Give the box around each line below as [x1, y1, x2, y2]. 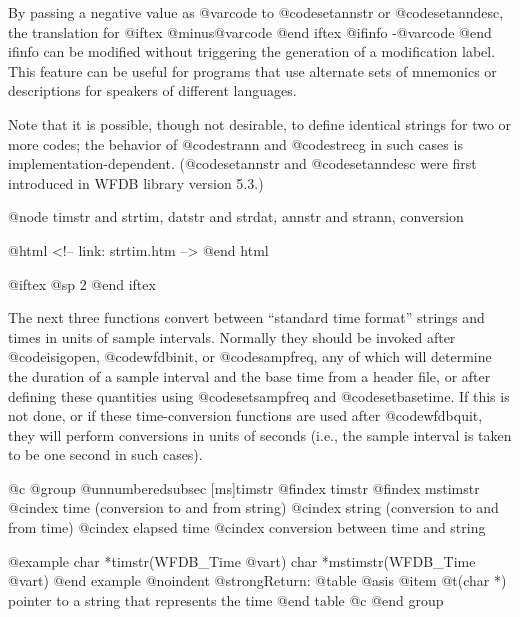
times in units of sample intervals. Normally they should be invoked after [8, 326, 456, 347]
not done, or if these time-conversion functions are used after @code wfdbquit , [8, 405, 483, 426]
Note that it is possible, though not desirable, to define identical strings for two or [8, 113, 512, 134]
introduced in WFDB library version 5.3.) [8, 172, 264, 193]
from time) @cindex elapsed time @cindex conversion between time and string [8, 517, 486, 538]
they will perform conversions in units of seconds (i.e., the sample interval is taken [8, 424, 512, 445]
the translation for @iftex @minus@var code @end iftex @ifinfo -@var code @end [8, 21, 492, 42]
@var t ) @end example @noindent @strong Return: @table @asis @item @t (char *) [8, 570, 507, 591]
